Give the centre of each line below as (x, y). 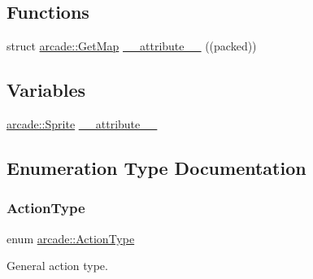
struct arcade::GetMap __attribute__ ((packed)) (132, 46)
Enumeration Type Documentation (156, 167)
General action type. (57, 266)
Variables (46, 90)
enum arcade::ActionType (71, 238)
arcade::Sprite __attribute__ (82, 124)
